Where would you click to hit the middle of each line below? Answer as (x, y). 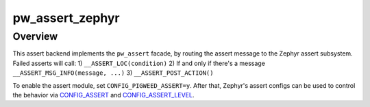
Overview (35, 36)
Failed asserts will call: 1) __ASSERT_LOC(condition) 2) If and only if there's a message (139, 63)
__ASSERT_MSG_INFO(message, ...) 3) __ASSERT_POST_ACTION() (113, 73)
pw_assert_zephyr (66, 18)
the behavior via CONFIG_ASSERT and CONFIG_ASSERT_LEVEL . (103, 95)
